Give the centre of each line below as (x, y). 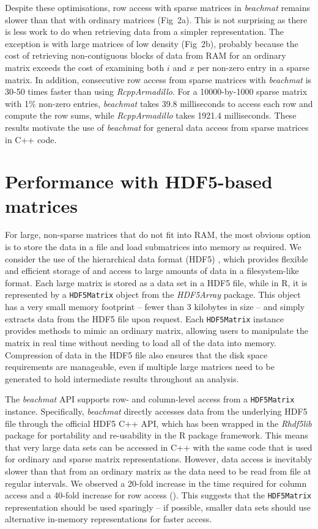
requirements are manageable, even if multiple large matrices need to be (140, 367)
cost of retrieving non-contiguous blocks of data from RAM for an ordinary (146, 55)
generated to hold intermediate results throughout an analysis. (122, 378)
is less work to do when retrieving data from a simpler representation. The (145, 31)
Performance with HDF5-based (139, 181)
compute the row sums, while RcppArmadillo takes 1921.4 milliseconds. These (151, 115)
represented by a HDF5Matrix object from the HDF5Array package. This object (153, 294)
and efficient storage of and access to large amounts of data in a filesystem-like (152, 271)
